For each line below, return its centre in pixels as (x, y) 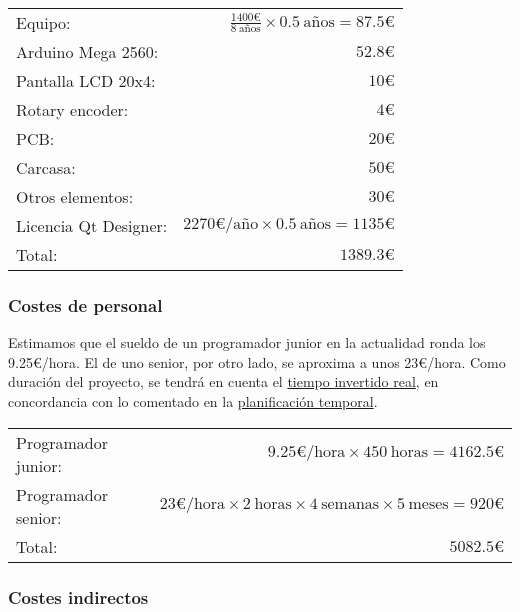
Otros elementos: (75, 196)
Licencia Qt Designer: (92, 225)
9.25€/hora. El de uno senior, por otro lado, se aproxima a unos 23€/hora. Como (257, 361)
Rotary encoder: (72, 109)
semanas (350, 504)
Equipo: (43, 22)
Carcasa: (46, 167)
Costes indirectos (78, 596)
